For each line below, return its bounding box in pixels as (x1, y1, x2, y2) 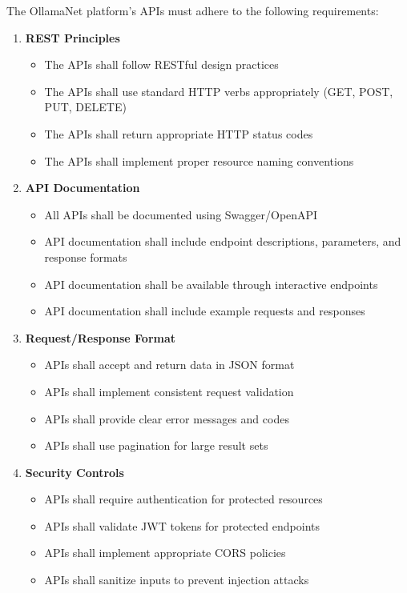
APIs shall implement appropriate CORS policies (44, 544, 286, 561)
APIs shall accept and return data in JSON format (44, 356, 295, 373)
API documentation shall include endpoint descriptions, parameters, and (44, 233, 401, 250)
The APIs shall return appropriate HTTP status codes (44, 125, 313, 142)
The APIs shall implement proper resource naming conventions (44, 152, 354, 169)
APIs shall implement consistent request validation (44, 383, 294, 399)
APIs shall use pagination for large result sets (44, 437, 268, 454)
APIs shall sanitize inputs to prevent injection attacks (44, 571, 309, 588)
